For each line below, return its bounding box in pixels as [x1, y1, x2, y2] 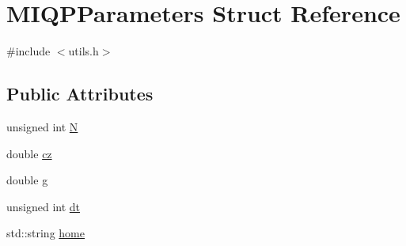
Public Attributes [6, 81, 154, 106]
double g [6, 172, 48, 188]
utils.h [68, 43, 99, 59]
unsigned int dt [6, 198, 81, 214]
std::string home [6, 225, 85, 241]
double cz [6, 145, 52, 161]
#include [6, 43, 51, 59]
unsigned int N [6, 118, 78, 134]
